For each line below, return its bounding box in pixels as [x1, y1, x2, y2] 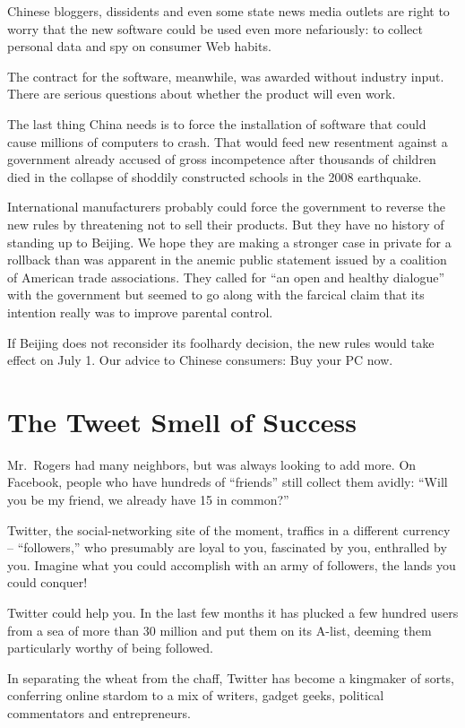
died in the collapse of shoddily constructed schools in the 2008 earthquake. [7, 167, 422, 186]
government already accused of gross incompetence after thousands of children [7, 150, 436, 169]
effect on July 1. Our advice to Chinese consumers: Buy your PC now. [7, 351, 393, 369]
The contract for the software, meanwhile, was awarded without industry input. [7, 66, 444, 85]
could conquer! [7, 573, 88, 592]
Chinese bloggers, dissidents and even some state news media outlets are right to [7, 2, 450, 20]
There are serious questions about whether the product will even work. [7, 84, 396, 103]
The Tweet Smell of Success [7, 403, 357, 439]
